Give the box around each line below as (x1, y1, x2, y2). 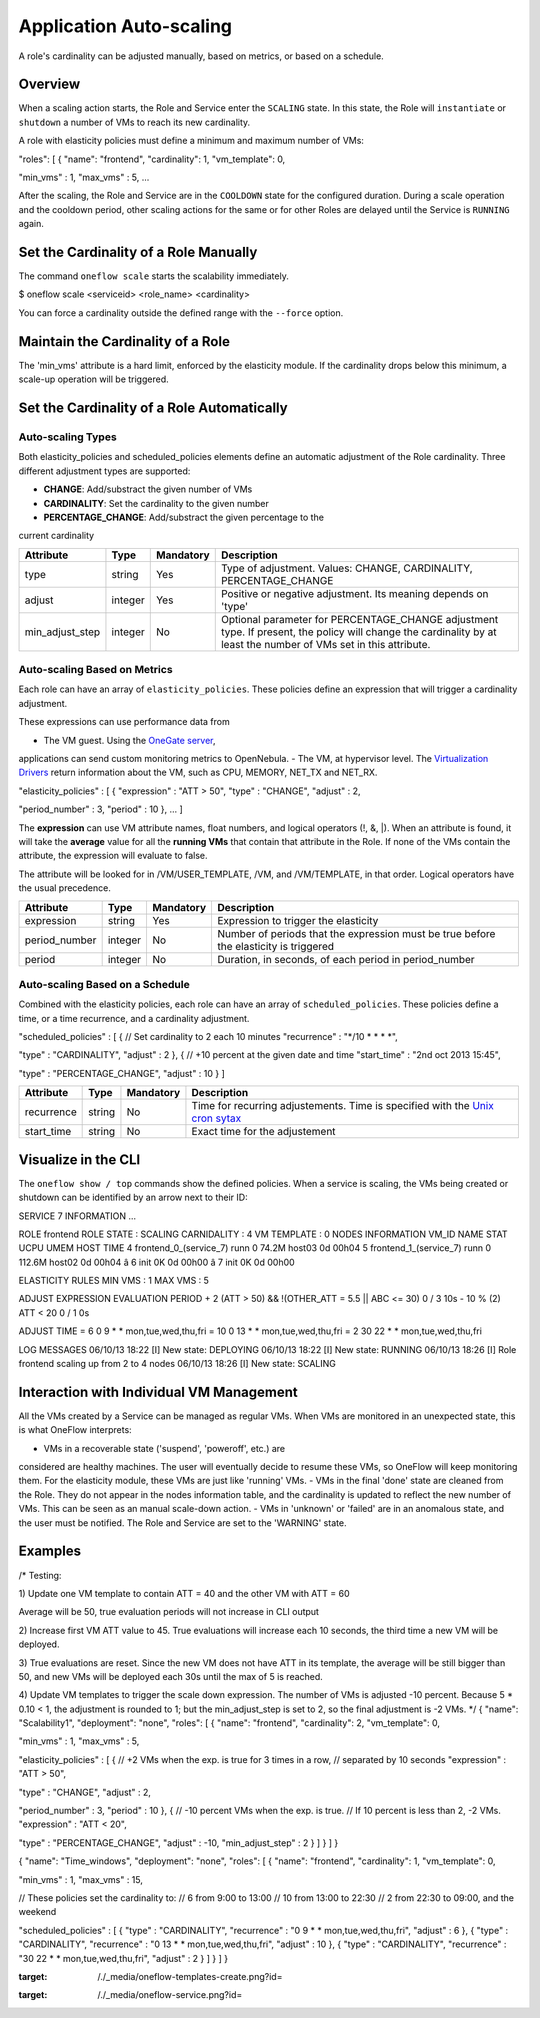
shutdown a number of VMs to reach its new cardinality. (18, 116, 251, 128)
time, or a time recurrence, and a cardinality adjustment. (18, 1012, 250, 1024)
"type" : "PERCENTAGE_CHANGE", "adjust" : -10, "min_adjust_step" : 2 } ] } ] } (18, 1836, 339, 1849)
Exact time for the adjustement (191, 1125, 336, 1139)
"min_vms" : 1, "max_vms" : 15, (18, 1873, 144, 1885)
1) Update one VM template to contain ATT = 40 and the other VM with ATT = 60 (18, 1587, 350, 1599)
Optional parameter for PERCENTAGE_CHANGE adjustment (220, 612, 499, 626)
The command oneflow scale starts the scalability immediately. (18, 270, 289, 282)
